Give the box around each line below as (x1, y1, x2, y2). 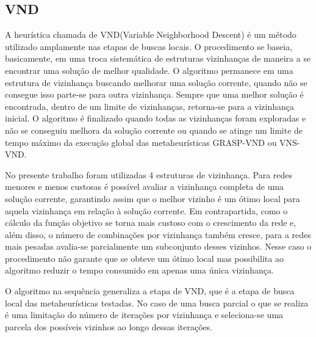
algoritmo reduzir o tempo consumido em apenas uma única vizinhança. (5, 264, 274, 277)
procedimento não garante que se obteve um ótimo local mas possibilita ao (5, 252, 284, 264)
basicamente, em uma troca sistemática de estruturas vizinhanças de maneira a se (5, 52, 311, 65)
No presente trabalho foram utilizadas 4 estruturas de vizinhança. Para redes (5, 168, 293, 181)
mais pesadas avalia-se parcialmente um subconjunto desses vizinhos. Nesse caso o (5, 240, 312, 253)
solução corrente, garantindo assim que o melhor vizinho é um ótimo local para (5, 192, 300, 205)
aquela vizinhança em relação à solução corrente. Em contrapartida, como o (5, 204, 288, 217)
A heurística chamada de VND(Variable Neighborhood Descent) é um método (5, 28, 296, 41)
